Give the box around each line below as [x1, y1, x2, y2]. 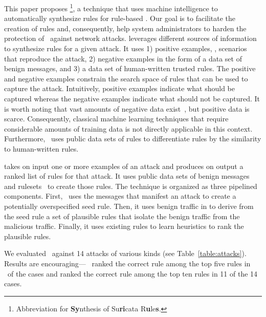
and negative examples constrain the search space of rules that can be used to [4, 73, 248, 83]
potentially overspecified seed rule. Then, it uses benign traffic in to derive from [4, 200, 254, 211]
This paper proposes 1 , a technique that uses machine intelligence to [4, 2, 218, 13]
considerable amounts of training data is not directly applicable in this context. [4, 123, 253, 134]
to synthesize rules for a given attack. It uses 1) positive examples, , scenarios [4, 43, 247, 54]
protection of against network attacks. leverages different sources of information [4, 33, 257, 44]
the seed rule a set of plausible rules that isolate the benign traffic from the [4, 210, 240, 221]
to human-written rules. [4, 143, 79, 154]
